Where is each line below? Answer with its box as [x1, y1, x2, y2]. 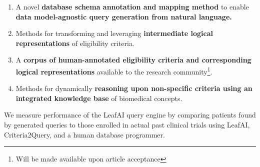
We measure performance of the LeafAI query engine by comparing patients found [4, 109, 256, 120]
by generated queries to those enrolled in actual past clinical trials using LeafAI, [4, 119, 250, 129]
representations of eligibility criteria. [15, 37, 134, 48]
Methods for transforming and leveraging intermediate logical [15, 28, 213, 38]
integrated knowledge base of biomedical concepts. [15, 92, 182, 103]
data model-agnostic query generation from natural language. [15, 11, 232, 21]
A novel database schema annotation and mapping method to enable [15, 1, 249, 11]
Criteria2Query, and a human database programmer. [4, 129, 165, 139]
